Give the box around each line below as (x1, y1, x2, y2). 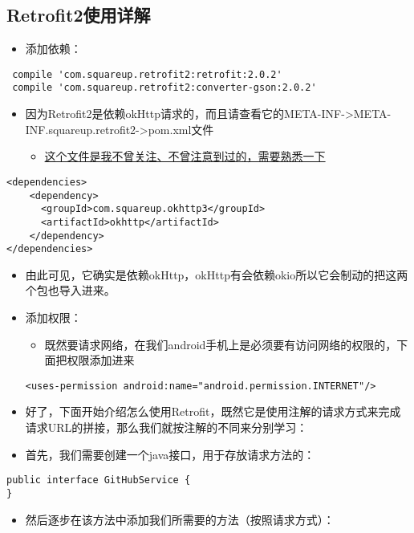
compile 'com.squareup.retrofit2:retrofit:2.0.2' (12, 68, 282, 80)
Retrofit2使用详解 (6, 2, 151, 27)
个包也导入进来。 (25, 282, 116, 299)
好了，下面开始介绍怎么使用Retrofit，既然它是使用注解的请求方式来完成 (25, 403, 401, 420)
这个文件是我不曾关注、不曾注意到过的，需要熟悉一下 (44, 148, 326, 165)
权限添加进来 (67, 352, 135, 368)
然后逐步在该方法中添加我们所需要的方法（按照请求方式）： (25, 511, 335, 527)
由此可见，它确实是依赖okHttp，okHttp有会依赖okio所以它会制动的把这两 (25, 266, 408, 283)
